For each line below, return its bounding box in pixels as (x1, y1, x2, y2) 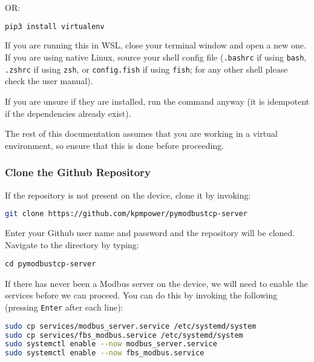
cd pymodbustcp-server (5, 260, 96, 269)
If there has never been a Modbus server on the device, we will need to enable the (5, 277, 308, 289)
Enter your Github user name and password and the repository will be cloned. (5, 226, 295, 239)
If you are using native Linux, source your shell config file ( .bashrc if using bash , (5, 51, 307, 64)
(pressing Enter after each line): (5, 301, 123, 314)
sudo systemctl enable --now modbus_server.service (5, 340, 217, 349)
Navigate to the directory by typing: (5, 238, 139, 251)
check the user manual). (5, 74, 93, 87)
